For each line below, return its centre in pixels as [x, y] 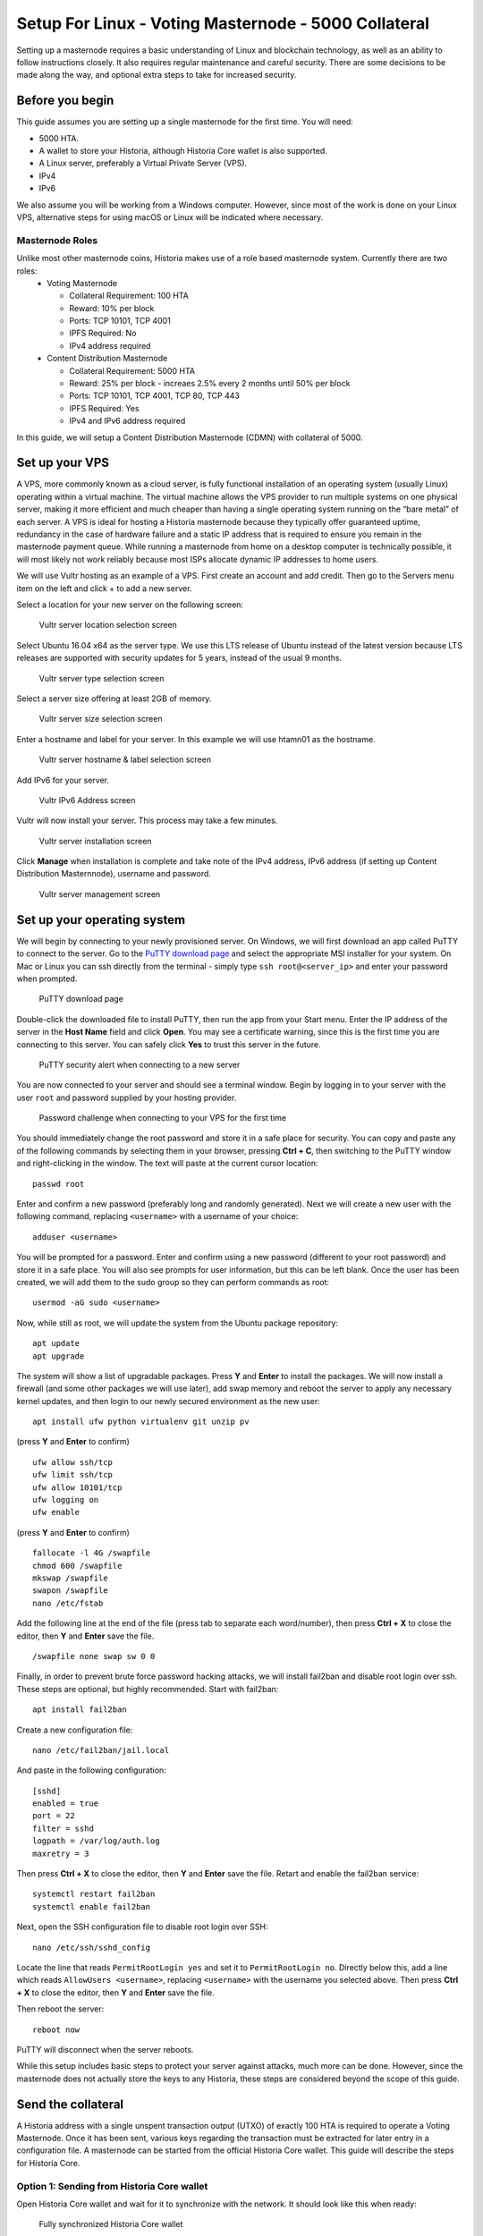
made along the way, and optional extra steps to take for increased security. [157, 75]
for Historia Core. [48, 2163]
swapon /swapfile [70, 1591]
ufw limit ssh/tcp [73, 1475]
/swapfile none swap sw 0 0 [94, 1656]
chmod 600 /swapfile [77, 1566]
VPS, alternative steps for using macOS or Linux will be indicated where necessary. [170, 217]
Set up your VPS [63, 463]
